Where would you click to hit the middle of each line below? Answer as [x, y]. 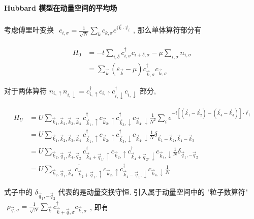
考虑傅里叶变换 [29, 29]
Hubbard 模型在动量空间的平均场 [61, 7]
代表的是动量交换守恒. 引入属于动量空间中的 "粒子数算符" [153, 192]
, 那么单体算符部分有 [167, 29]
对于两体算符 [25, 90]
